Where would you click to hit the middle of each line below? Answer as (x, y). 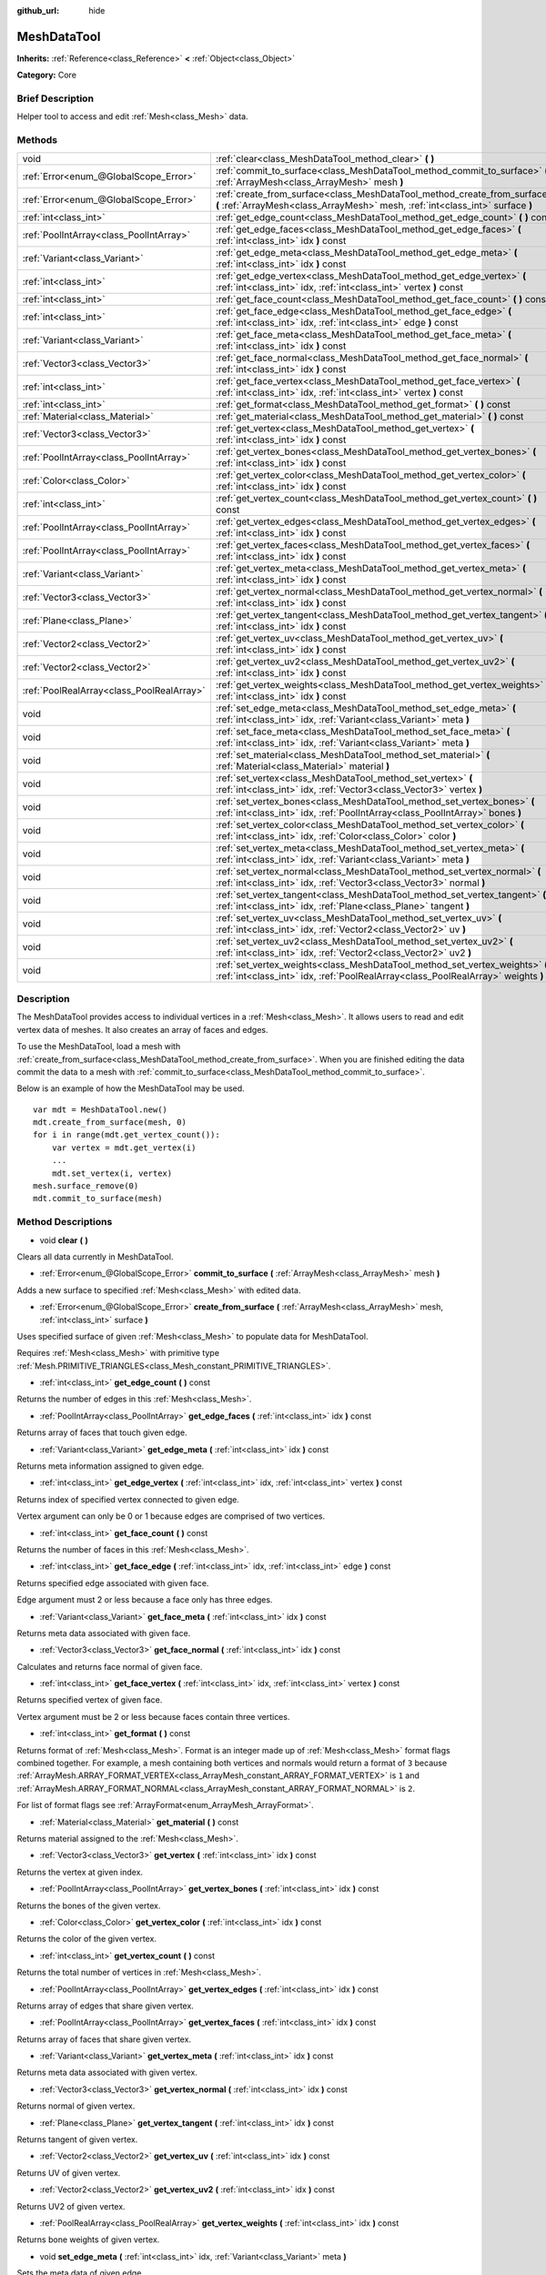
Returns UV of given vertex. (69, 2173)
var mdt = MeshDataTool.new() (101, 1109)
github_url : (38, 10)
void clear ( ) (64, 1240)
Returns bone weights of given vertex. (88, 2240)
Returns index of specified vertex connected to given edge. (128, 1499)
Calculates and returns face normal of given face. (110, 1666)
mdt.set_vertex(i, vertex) (112, 1173)
